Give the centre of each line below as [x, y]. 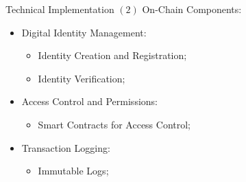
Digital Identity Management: [84, 32]
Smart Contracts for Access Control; [114, 124]
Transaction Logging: [66, 147]
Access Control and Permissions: [89, 101]
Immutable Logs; [73, 171]
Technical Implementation [60, 9]
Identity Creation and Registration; [112, 55]
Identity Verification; [82, 78]
